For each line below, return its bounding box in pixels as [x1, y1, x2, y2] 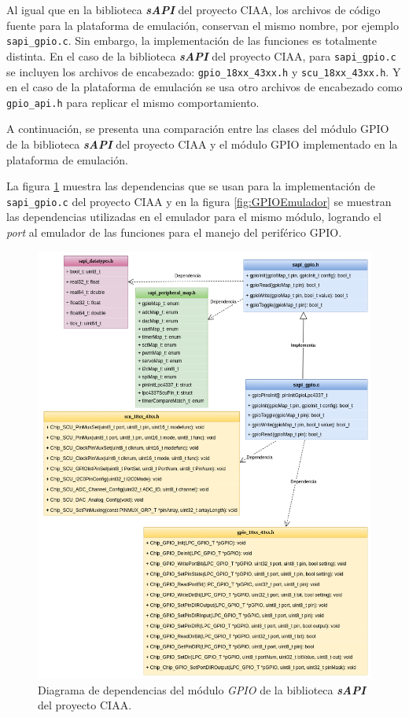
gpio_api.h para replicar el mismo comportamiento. [6, 94, 260, 110]
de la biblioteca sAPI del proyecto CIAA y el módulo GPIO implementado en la [6, 136, 398, 152]
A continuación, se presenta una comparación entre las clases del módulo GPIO [6, 120, 389, 137]
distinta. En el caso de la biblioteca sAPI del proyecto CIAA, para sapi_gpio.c [6, 47, 396, 64]
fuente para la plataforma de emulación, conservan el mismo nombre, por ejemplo [6, 17, 399, 33]
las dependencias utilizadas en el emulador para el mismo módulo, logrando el [6, 208, 381, 225]
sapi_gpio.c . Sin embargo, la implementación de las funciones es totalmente [6, 32, 377, 49]
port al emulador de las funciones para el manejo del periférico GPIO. [6, 224, 342, 241]
